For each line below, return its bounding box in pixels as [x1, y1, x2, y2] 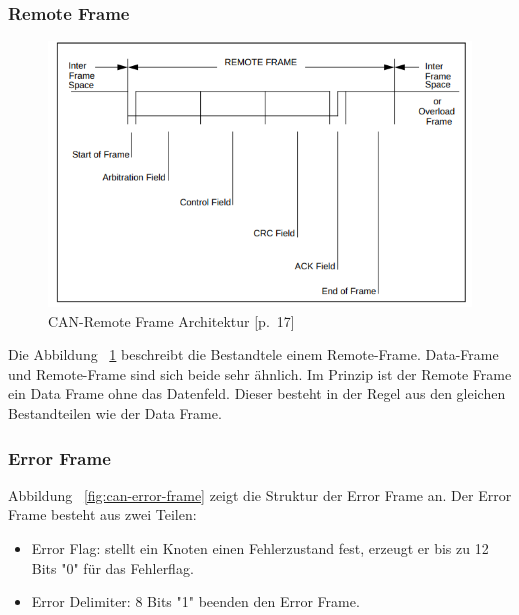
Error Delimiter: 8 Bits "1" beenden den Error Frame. [31, 591, 360, 612]
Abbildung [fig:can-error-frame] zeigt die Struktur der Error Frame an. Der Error [8, 484, 512, 505]
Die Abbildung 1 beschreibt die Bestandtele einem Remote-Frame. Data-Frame [8, 344, 499, 365]
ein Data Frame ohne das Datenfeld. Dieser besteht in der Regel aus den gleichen [8, 383, 506, 404]
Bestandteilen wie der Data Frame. [8, 403, 222, 424]
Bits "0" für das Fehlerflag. [31, 557, 194, 578]
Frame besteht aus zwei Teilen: [8, 504, 197, 525]
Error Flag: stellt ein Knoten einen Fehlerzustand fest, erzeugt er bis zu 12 [31, 538, 489, 559]
